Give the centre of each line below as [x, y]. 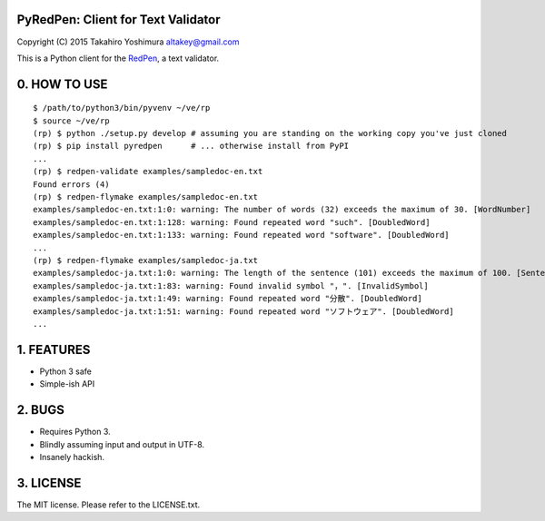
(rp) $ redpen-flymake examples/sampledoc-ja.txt [146, 260]
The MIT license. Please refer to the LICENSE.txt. [108, 505]
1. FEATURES [54, 349]
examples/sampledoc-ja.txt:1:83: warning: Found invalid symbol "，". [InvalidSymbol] [231, 285]
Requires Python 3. [75, 432]
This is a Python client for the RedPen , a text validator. [118, 58]
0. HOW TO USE [62, 84]
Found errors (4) [71, 184]
